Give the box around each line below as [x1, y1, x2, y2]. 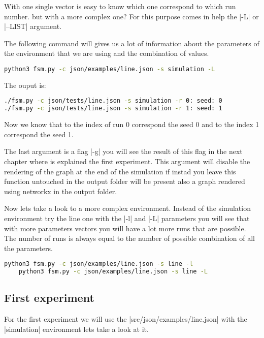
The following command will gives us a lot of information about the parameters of [4, 38, 259, 48]
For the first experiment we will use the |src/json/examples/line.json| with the [4, 314, 247, 324]
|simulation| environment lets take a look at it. [4, 323, 149, 334]
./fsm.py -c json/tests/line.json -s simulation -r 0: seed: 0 [4, 97, 222, 105]
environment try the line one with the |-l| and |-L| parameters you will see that [4, 212, 250, 223]
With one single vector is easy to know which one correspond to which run [4, 1, 236, 11]
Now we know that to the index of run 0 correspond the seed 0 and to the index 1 [4, 119, 259, 130]
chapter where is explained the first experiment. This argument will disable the [4, 156, 250, 166]
